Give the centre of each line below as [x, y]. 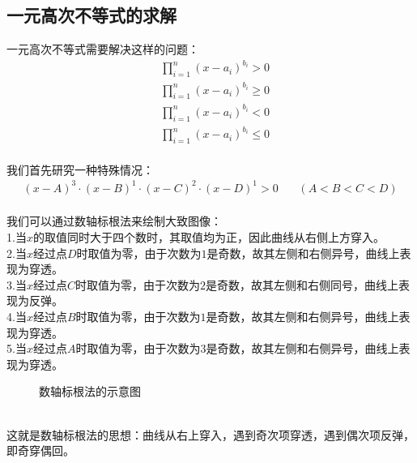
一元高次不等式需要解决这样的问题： [103, 49]
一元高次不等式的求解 [91, 15]
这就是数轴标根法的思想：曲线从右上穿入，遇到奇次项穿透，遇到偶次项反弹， [211, 434]
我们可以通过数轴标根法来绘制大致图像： [114, 221]
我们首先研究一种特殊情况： [80, 169]
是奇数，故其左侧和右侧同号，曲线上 [302, 284]
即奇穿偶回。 [40, 450]
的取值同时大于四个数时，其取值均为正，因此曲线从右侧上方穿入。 [208, 237]
